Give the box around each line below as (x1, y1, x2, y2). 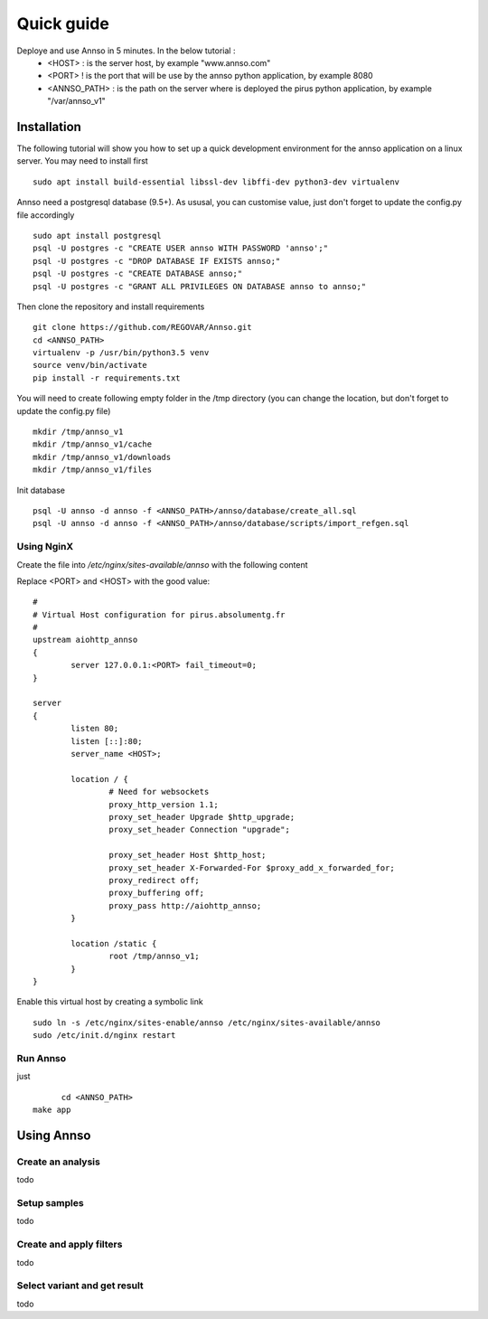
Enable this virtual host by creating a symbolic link (16, 996, 203, 1007)
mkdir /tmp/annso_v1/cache (33, 439, 153, 449)
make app (33, 1105, 71, 1116)
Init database (16, 485, 66, 495)
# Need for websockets (108, 787, 210, 797)
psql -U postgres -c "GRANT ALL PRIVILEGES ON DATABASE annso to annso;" (33, 281, 367, 291)
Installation (16, 118, 81, 135)
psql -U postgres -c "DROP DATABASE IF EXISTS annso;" (33, 256, 281, 266)
